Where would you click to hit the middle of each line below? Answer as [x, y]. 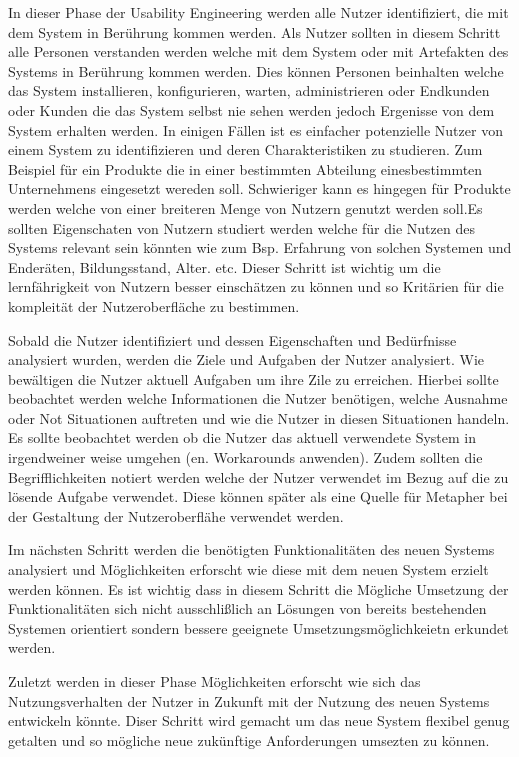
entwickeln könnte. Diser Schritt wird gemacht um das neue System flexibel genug [259, 720]
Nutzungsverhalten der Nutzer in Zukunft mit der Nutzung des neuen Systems [249, 700]
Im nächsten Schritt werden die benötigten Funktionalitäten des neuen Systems [251, 549]
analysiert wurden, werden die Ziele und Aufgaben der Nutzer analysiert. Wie [246, 359]
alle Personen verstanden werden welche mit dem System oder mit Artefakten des [258, 51]
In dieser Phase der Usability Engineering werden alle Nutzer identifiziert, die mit [258, 12]
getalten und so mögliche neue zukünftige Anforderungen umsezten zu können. [249, 739]
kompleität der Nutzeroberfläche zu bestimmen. [154, 305]
